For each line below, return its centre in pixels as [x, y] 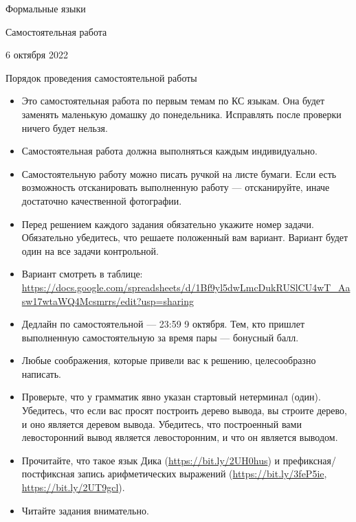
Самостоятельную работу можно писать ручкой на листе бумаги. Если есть [179, 173]
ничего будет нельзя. [65, 127]
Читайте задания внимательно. [85, 510]
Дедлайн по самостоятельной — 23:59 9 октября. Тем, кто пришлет [163, 324]
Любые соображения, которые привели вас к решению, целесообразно [169, 360]
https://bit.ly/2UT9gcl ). [73, 487]
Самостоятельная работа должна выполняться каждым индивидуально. [169, 151]
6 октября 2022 [37, 55]
